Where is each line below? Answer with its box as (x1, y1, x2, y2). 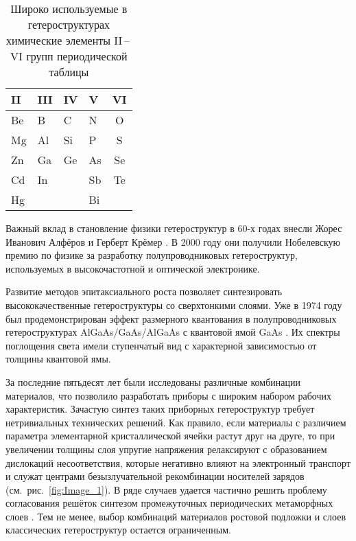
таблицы (49, 64, 89, 80)
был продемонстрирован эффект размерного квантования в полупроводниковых (5, 311, 337, 325)
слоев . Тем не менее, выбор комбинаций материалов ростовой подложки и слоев (5, 509, 346, 523)
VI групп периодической (10, 48, 128, 64)
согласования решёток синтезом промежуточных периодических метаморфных (5, 496, 333, 510)
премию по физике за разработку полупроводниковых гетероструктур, (5, 248, 298, 262)
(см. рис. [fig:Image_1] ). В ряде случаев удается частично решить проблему (5, 482, 327, 496)
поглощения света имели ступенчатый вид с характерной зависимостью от (5, 338, 317, 352)
